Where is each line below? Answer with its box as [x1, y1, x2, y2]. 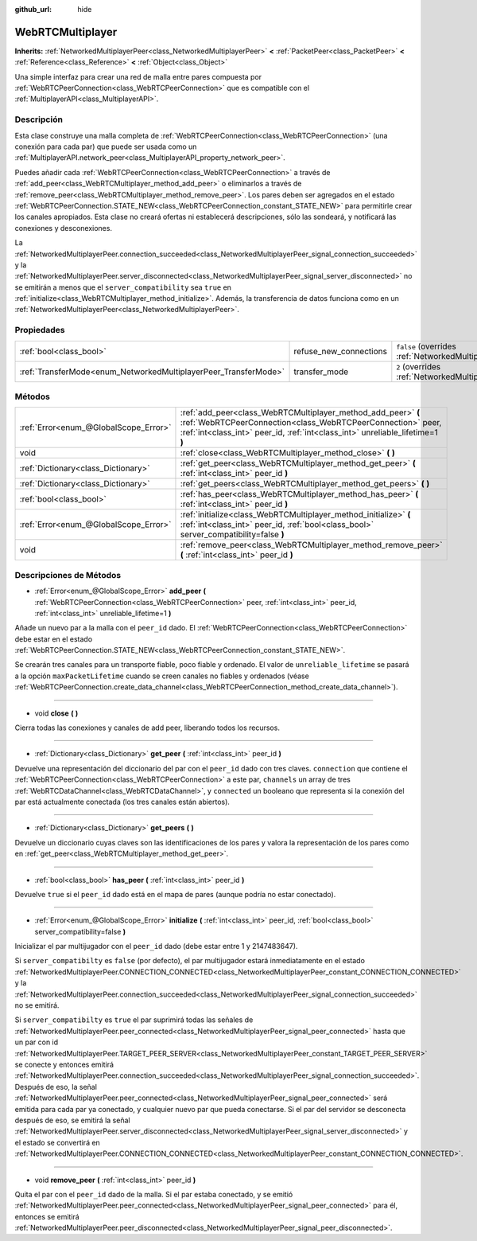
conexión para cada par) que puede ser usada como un [14, 142, 197, 151]
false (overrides [396, 341, 456, 352]
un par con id [14, 1037, 59, 1047]
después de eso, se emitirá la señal [14, 1115, 130, 1125]
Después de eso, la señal [14, 1082, 97, 1091]
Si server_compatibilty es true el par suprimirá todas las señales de [14, 1015, 254, 1024]
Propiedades [14, 325, 65, 336]
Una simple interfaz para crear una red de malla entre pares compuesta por [14, 72, 262, 81]
